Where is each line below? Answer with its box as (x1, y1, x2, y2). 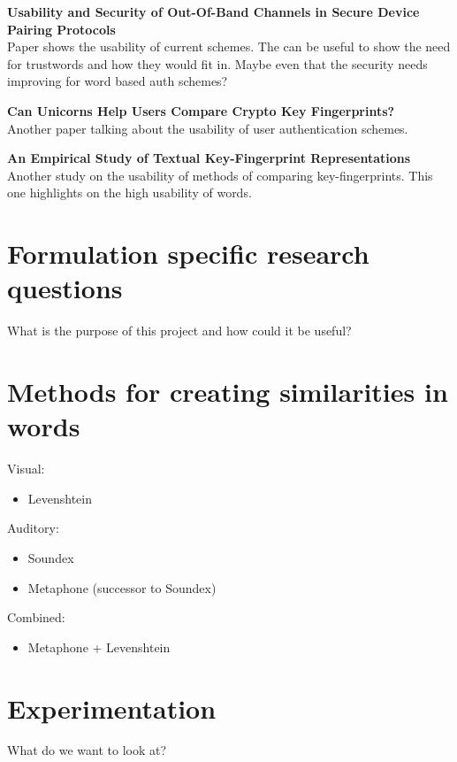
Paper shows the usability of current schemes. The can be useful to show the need (7, 37, 451, 56)
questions (7, 270, 123, 306)
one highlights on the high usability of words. (7, 183, 252, 202)
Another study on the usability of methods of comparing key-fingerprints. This (7, 165, 433, 184)
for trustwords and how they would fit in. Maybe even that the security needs (7, 54, 428, 73)
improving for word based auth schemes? (7, 72, 228, 90)
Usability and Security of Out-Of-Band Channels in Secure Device (7, 3, 420, 20)
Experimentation (7, 689, 217, 726)
